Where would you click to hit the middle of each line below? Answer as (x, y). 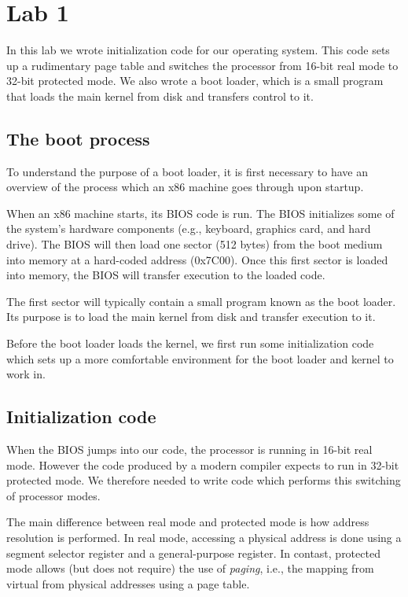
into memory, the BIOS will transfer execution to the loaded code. (166, 275)
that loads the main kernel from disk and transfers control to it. (160, 96)
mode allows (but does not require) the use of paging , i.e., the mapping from (190, 568)
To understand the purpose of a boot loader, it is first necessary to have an (187, 171)
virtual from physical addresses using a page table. (128, 583)
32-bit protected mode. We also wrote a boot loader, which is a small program (195, 81)
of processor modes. (53, 495)
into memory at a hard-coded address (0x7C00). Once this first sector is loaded (197, 259)
